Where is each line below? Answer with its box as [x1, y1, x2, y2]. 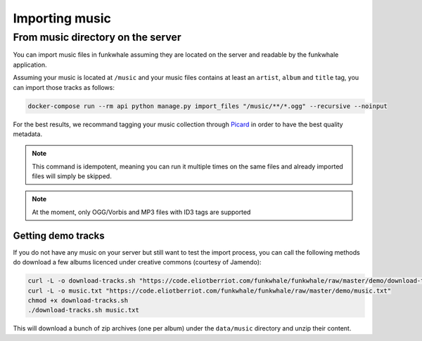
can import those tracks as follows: [13, 83, 115, 91]
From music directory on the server [13, 31, 182, 44]
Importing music [13, 11, 112, 26]
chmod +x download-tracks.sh [27, 296, 129, 305]
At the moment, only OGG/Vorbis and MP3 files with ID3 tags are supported [32, 208, 251, 216]
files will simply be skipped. [32, 172, 112, 180]
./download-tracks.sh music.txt [27, 306, 140, 314]
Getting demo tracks [13, 229, 105, 241]
